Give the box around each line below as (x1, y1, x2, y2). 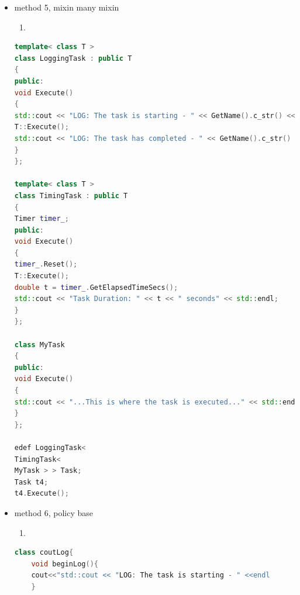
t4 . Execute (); (14, 489, 69, 498)
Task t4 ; (14, 478, 49, 486)
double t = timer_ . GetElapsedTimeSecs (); (14, 283, 178, 292)
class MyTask (14, 340, 65, 349)
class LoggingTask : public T (14, 54, 132, 63)
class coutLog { (14, 548, 74, 557)
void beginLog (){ (31, 559, 98, 568)
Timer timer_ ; (14, 215, 69, 223)
